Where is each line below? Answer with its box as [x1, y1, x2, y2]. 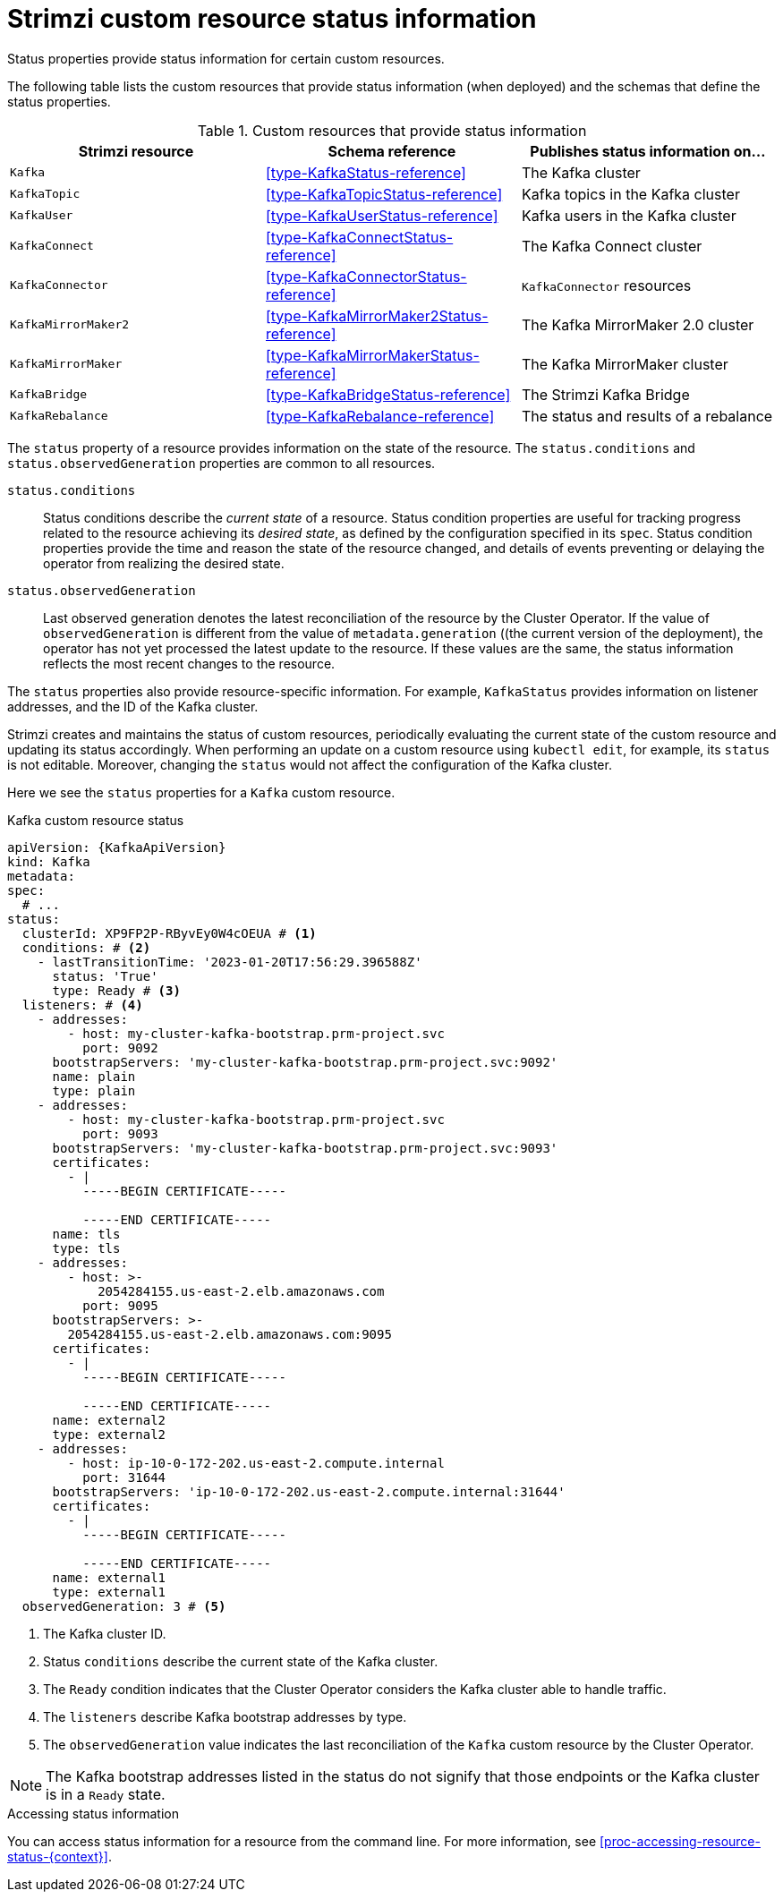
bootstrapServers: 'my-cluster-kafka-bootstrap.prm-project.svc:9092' [52, 1054, 558, 1069]
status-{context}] [7, 1848, 108, 1864]
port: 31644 [82, 1469, 166, 1485]
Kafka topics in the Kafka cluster [521, 184, 740, 203]
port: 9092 [82, 1040, 158, 1055]
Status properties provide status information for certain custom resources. [7, 50, 445, 66]
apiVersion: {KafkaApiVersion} [7, 839, 226, 855]
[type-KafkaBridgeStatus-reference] [265, 385, 511, 404]
